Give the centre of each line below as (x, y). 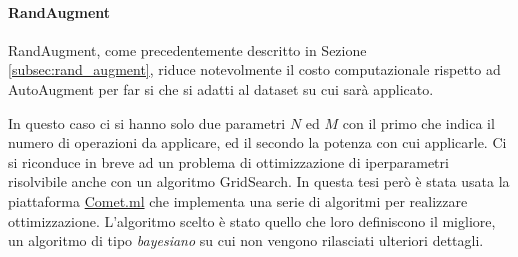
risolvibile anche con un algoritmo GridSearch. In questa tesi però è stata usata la (259, 181)
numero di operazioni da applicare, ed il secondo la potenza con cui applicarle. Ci (257, 142)
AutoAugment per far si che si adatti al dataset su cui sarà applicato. (221, 88)
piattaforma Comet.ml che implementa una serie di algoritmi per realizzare (238, 200)
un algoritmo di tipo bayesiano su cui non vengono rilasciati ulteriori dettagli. (246, 240)
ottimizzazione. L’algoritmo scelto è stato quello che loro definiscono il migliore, (252, 220)
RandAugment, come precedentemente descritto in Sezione (187, 49)
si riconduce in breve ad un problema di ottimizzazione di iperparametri (228, 161)
